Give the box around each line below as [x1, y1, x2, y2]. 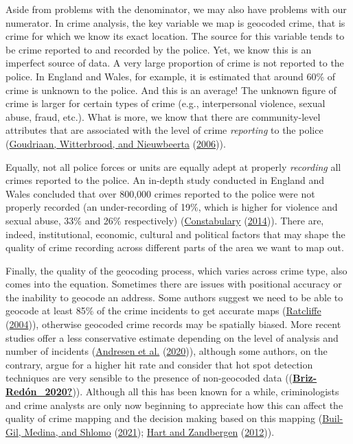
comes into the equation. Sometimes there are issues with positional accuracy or [5, 277, 342, 291]
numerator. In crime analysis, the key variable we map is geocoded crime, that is [5, 15, 345, 30]
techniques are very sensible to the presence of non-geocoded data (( [5, 371, 293, 385]
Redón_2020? [5, 384, 73, 399]
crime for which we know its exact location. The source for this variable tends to [5, 29, 345, 43]
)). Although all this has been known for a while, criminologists [72, 384, 339, 399]
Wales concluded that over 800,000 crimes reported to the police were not [5, 186, 315, 200]
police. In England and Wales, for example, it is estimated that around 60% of [5, 69, 336, 83]
